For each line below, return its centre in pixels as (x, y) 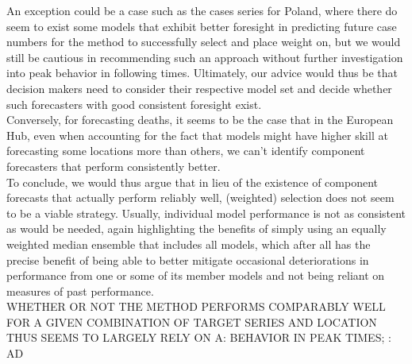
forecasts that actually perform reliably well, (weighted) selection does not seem (200, 197)
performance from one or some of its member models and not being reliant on (196, 275)
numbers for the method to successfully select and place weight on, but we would (204, 42)
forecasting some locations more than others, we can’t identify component (186, 151)
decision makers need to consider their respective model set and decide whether (199, 88)
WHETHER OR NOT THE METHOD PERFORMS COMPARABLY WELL (196, 306)
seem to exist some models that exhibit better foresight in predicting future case (202, 26)
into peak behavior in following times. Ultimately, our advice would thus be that (202, 73)
